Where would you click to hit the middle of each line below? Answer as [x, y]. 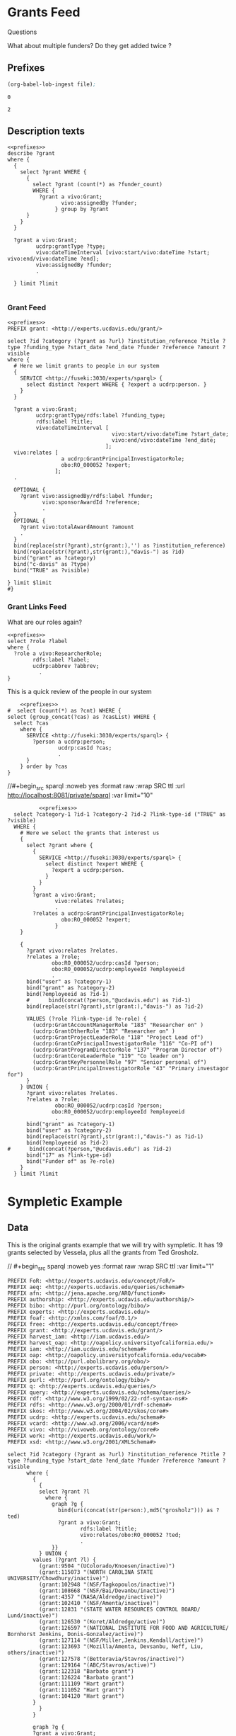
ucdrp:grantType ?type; [71, 246]
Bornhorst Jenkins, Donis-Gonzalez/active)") [75, 1634]
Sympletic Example [65, 1202]
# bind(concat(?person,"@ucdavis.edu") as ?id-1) [108, 1000]
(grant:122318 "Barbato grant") [86, 1671]
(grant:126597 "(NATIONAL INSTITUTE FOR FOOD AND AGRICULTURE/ [134, 1628]
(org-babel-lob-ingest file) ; [52, 84]
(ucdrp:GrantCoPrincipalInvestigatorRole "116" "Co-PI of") [123, 1043]
